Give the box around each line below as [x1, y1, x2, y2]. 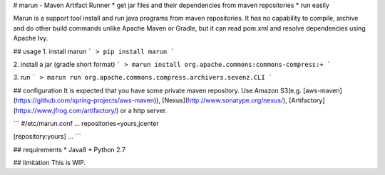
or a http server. [120, 106, 168, 115]
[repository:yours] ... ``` [13, 132, 81, 141]
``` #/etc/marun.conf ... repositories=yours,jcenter [13, 119, 160, 127]
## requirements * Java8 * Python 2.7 [13, 145, 126, 154]
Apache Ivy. [13, 34, 48, 43]
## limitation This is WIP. [13, 159, 86, 167]
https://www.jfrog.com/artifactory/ [15, 106, 117, 115]
